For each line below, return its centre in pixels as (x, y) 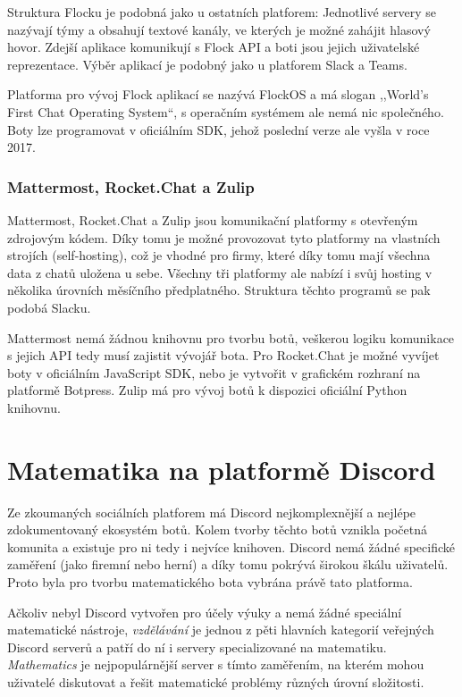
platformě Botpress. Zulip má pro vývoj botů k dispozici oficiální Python (207, 390)
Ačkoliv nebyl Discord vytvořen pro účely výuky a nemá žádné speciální (205, 612)
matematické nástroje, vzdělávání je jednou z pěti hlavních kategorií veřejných (221, 630)
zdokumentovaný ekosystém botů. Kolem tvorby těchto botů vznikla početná (217, 529)
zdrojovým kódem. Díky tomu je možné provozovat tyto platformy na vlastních (224, 237)
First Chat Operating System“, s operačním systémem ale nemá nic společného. (226, 111)
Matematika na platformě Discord (222, 469)
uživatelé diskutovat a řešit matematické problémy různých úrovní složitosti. (216, 681)
